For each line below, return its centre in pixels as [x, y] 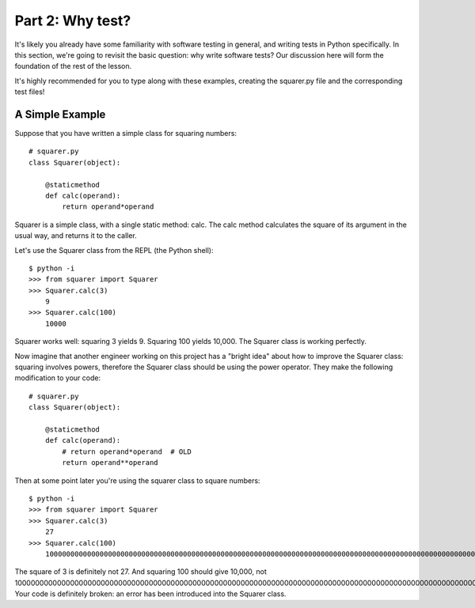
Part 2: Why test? [73, 21]
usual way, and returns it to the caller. [76, 236]
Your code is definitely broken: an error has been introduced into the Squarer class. [150, 594]
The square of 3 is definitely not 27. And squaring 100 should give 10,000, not [141, 572]
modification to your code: [58, 378]
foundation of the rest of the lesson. [73, 66]
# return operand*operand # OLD [127, 451]
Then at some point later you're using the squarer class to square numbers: [137, 480]
